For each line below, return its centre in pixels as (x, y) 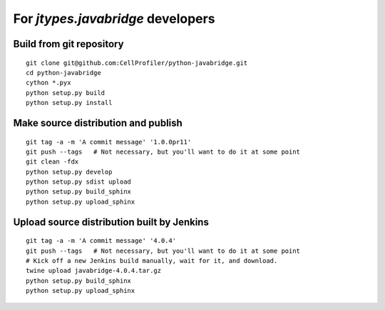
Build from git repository (68, 44)
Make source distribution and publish (98, 122)
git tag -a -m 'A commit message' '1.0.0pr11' (109, 142)
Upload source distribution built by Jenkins (111, 222)
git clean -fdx (52, 162)
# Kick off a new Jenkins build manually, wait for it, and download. (152, 261)
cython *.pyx (48, 83)
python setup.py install (69, 103)
